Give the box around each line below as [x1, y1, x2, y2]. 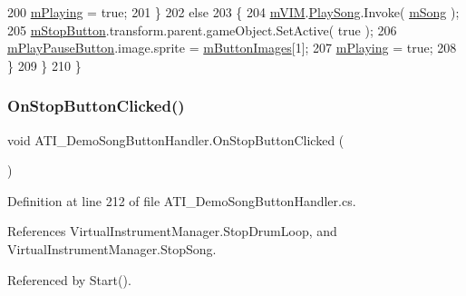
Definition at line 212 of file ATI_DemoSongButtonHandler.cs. [7, 191, 356, 210]
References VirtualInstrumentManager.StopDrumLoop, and [7, 222, 337, 241]
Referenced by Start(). [7, 270, 131, 289]
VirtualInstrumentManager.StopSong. [7, 239, 217, 258]
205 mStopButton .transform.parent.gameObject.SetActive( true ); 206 [7, 20, 397, 39]
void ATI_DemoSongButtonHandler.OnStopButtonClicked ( [7, 130, 345, 149]
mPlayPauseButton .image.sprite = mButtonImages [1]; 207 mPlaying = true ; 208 [7, 38, 457, 57]
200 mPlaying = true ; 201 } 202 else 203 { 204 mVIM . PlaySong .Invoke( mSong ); [7, 3, 460, 21]
